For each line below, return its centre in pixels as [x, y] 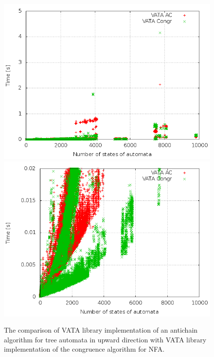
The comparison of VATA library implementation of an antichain [101, 330]
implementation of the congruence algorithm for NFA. [84, 349]
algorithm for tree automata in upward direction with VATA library [105, 339]
